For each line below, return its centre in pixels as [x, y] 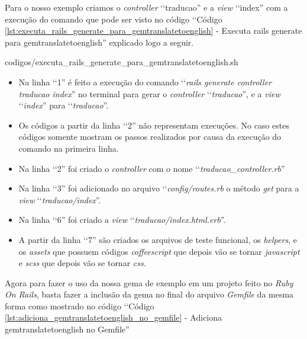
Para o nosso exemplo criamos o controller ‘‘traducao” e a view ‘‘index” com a [146, 7]
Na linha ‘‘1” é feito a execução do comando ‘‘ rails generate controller [145, 81]
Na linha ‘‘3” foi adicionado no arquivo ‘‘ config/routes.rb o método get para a [159, 188]
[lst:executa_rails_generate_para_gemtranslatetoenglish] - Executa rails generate [153, 31]
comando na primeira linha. [69, 148]
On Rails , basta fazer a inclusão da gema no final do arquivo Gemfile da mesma [149, 294]
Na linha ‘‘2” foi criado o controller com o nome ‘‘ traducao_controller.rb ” [152, 168]
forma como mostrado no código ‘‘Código [80, 306]
